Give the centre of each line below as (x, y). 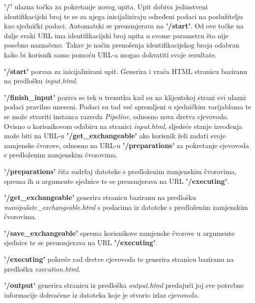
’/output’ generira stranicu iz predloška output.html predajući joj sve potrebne (124, 285)
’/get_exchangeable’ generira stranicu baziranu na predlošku (100, 197)
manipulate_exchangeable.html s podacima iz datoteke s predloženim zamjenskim (126, 207)
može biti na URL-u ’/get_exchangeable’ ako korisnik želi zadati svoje (115, 136)
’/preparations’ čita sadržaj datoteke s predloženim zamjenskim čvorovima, (120, 171)
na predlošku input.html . (41, 81)
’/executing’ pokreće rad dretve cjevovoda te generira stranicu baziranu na (119, 259)
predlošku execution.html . (42, 268)
